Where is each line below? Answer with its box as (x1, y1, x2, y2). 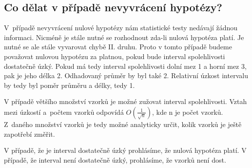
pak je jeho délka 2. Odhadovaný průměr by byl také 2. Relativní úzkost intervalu (4, 70, 248, 81)
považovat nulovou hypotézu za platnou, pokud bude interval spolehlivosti (4, 51, 225, 61)
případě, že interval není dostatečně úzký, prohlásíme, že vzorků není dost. (4, 154, 226, 165)
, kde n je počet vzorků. (152, 106, 223, 117)
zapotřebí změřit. (4, 128, 55, 139)
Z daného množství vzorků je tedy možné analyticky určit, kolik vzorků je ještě (4, 119, 242, 129)
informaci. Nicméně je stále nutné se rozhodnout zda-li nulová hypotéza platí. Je (4, 32, 244, 42)
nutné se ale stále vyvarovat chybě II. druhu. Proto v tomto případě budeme (4, 42, 232, 52)
